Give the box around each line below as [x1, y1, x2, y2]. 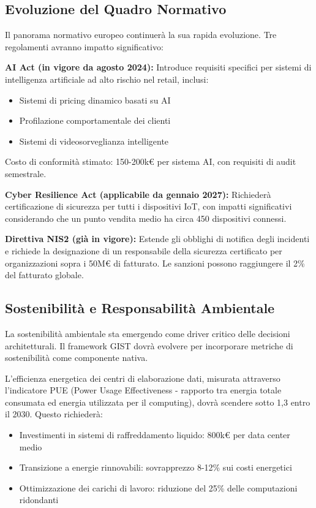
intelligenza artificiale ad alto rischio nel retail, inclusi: [5, 72, 209, 85]
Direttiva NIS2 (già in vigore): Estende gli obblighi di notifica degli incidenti [5, 232, 310, 245]
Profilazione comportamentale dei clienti [19, 114, 171, 127]
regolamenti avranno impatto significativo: [5, 40, 164, 53]
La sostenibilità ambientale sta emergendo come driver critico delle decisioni [5, 327, 290, 339]
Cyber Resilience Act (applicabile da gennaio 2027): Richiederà [5, 188, 271, 200]
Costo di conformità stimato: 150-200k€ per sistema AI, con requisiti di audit [5, 155, 296, 168]
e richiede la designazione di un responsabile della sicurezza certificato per [5, 244, 282, 257]
